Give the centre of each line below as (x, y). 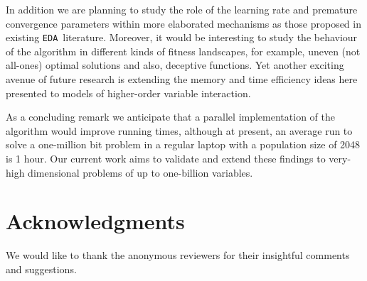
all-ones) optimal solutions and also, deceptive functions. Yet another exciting (175, 65)
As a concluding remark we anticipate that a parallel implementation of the (170, 117)
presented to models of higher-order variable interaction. (128, 93)
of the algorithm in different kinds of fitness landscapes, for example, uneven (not (183, 51)
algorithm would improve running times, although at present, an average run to (179, 130)
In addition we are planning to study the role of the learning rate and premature (182, 9)
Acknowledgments (95, 221)
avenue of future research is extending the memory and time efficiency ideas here (182, 79)
